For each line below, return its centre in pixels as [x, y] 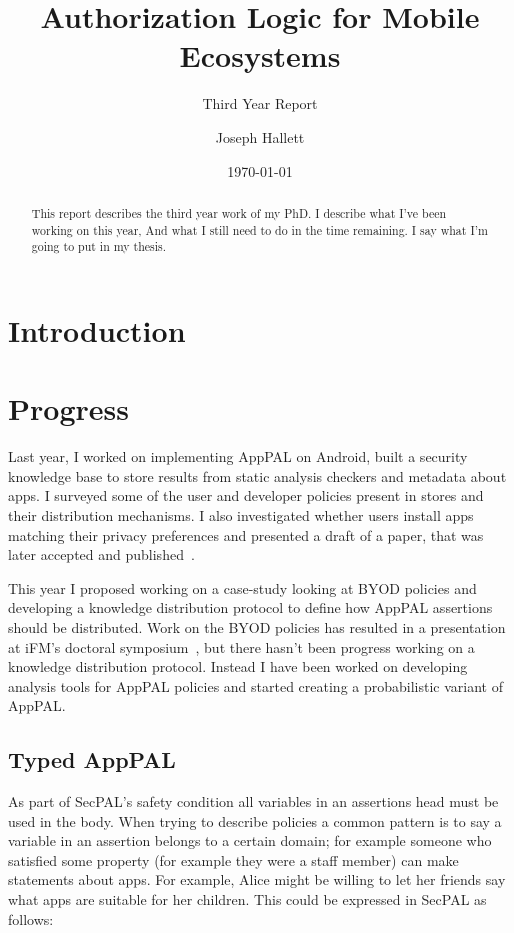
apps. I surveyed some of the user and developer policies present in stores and [246, 495]
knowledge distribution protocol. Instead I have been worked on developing [238, 666]
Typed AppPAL [92, 759]
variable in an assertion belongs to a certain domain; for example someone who [250, 840]
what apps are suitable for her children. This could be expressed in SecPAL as [247, 899]
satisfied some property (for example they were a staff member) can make [233, 859]
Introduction [97, 329]
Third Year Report [260, 103]
